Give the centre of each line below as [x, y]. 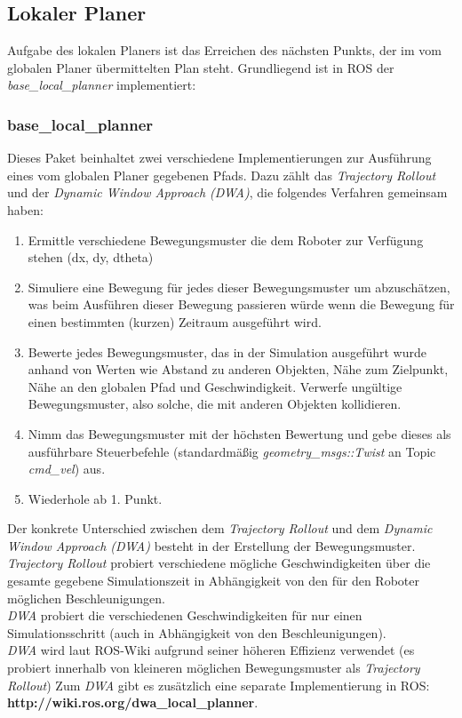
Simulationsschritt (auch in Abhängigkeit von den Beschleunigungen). [197, 632]
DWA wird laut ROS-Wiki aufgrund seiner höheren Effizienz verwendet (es [211, 650]
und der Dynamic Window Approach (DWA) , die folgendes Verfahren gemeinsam [227, 192]
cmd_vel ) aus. [67, 469]
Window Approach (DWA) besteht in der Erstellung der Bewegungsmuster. [211, 545]
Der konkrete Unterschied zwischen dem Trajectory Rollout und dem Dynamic [220, 528]
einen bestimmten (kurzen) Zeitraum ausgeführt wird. [175, 321]
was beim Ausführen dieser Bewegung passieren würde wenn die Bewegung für [241, 304]
